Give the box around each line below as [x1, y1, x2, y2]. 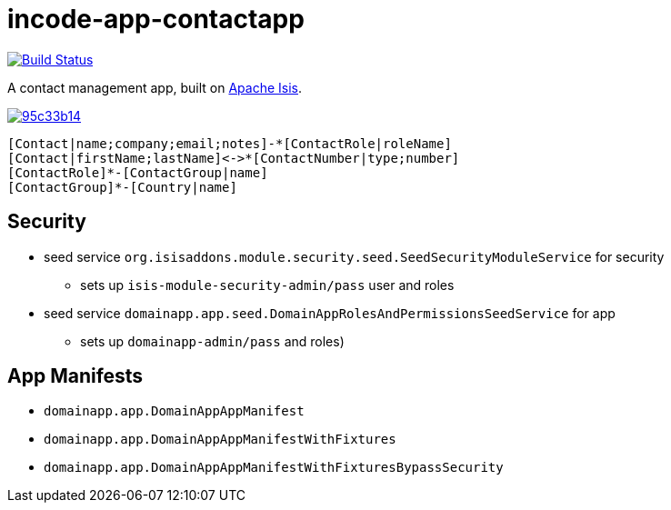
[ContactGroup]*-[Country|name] [7, 179, 237, 195]
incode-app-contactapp [7, 4, 305, 35]
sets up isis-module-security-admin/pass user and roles [80, 276, 455, 293]
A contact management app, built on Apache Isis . [7, 79, 303, 95]
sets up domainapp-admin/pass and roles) [80, 333, 345, 349]
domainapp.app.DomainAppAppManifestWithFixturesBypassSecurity [44, 460, 504, 475]
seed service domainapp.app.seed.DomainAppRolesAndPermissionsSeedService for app [44, 305, 616, 321]
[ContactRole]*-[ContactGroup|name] [7, 165, 268, 180]
